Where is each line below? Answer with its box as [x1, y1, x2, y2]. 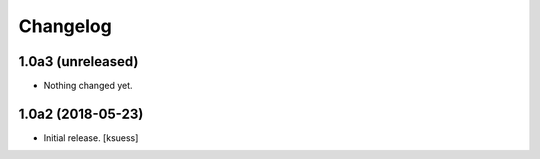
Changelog [18, 15, 112, 37]
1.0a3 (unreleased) [18, 53, 139, 70]
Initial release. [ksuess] [43, 131, 139, 144]
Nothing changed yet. [43, 80, 134, 92]
